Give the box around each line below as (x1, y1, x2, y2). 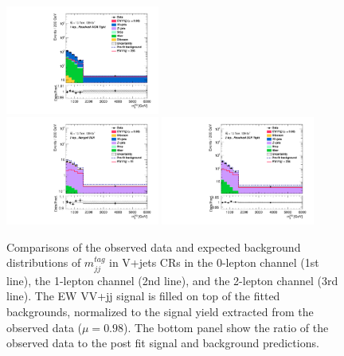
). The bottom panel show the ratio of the (123, 319, 329, 335)
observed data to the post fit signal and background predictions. (6, 334, 319, 351)
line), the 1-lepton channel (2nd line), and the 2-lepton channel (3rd (6, 272, 338, 288)
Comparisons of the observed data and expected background (6, 238, 301, 255)
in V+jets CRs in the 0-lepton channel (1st (109, 254, 319, 271)
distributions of (6, 254, 81, 271)
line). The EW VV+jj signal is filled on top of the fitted (6, 288, 280, 304)
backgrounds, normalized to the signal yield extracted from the (6, 303, 314, 320)
